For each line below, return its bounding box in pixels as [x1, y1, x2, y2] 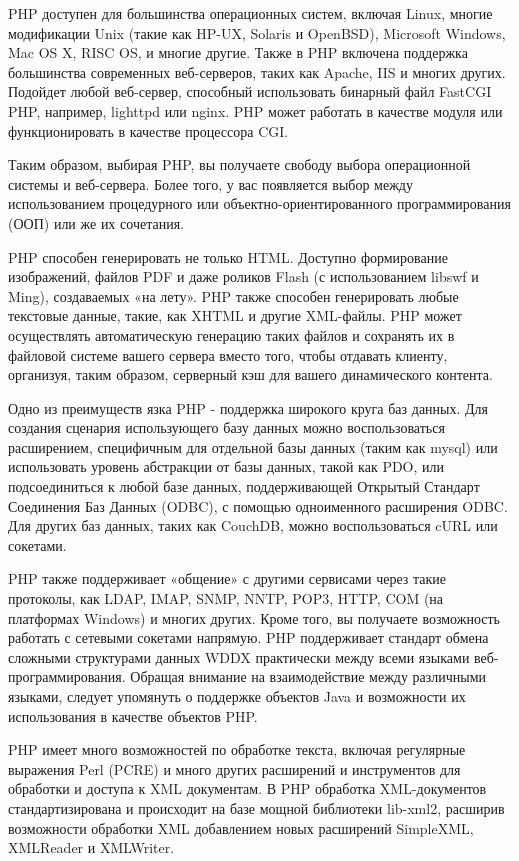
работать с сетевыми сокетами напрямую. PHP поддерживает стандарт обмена [8, 627, 489, 648]
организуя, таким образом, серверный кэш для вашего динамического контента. [8, 364, 493, 385]
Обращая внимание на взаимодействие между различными [130, 666, 487, 687]
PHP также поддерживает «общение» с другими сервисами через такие [8, 568, 447, 589]
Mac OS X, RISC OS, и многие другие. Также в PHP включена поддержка [8, 42, 468, 63]
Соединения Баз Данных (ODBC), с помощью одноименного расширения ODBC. [8, 495, 508, 516]
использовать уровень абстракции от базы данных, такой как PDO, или [8, 456, 445, 477]
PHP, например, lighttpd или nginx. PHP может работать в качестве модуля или [8, 100, 503, 121]
